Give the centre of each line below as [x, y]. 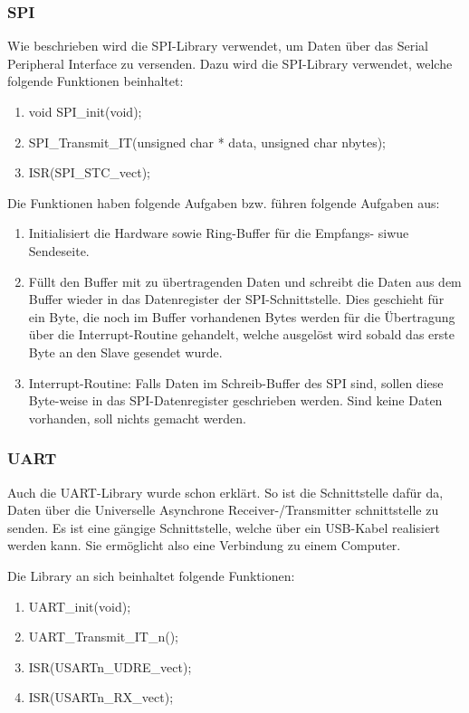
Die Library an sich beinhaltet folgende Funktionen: [151, 575]
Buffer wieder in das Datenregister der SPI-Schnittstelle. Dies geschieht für [236, 299]
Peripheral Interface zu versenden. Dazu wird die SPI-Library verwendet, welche [230, 63]
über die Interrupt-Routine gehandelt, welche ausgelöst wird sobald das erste [241, 334]
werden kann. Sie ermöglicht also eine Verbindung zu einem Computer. [204, 545]
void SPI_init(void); [85, 111]
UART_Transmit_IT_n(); [104, 637]
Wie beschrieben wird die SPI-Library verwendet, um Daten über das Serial [218, 46]
